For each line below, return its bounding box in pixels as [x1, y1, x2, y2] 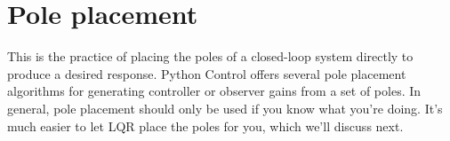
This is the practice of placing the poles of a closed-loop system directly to [7, 47, 414, 66]
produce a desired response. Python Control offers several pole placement [7, 64, 406, 82]
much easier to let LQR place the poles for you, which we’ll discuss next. [7, 116, 404, 135]
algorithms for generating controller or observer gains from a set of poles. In [7, 82, 422, 100]
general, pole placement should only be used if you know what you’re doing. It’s [7, 98, 443, 117]
